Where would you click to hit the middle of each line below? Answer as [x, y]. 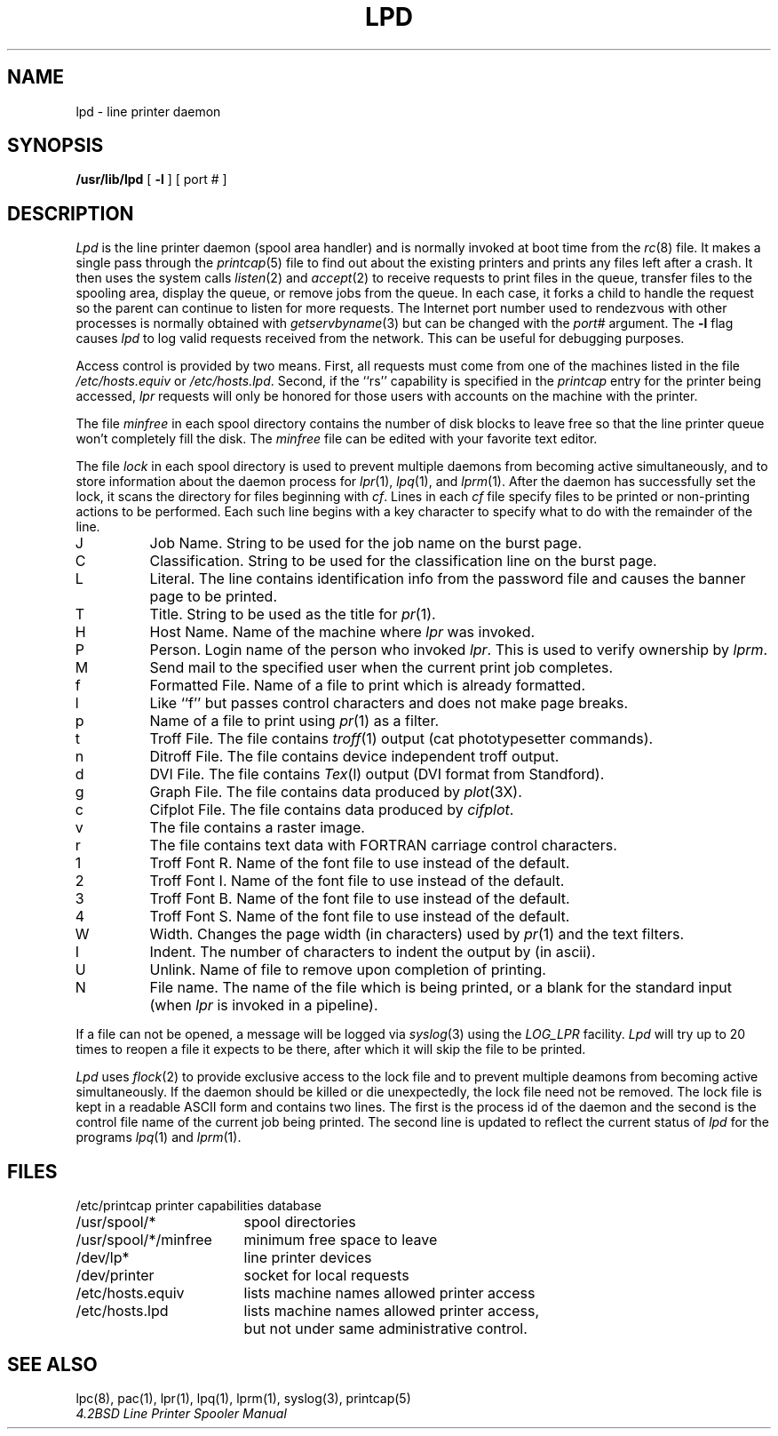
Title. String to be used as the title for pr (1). [293, 614]
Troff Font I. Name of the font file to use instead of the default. [357, 881]
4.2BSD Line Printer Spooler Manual [181, 1413]
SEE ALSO [52, 1364]
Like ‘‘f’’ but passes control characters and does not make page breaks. [389, 703]
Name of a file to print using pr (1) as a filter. [294, 721]
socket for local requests [326, 1276]
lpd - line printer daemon [148, 111]
